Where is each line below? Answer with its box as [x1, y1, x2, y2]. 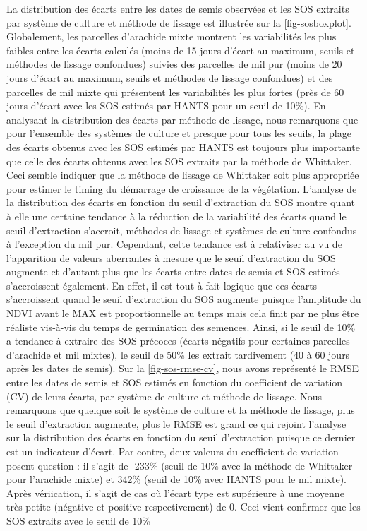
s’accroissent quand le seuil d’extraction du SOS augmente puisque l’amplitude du [6, 292, 361, 306]
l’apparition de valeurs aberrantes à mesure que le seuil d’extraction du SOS [6, 250, 336, 265]
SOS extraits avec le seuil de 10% [6, 513, 150, 527]
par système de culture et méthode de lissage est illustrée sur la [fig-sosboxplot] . [6, 15, 351, 30]
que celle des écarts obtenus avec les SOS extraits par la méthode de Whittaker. [6, 153, 352, 168]
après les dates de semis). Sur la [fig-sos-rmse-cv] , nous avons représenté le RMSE [6, 361, 359, 376]
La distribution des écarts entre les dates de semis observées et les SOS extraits [6, 1, 349, 16]
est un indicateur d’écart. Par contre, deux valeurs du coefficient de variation [6, 444, 339, 458]
